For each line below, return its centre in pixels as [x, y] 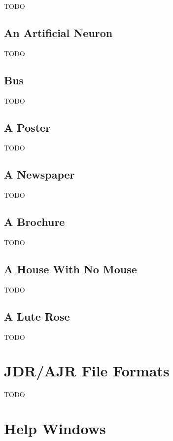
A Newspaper [39, 174]
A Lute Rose [37, 316]
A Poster [27, 127]
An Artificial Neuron [58, 32]
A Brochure [35, 222]
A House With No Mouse [70, 269]
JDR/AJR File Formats [87, 371]
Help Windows [55, 428]
